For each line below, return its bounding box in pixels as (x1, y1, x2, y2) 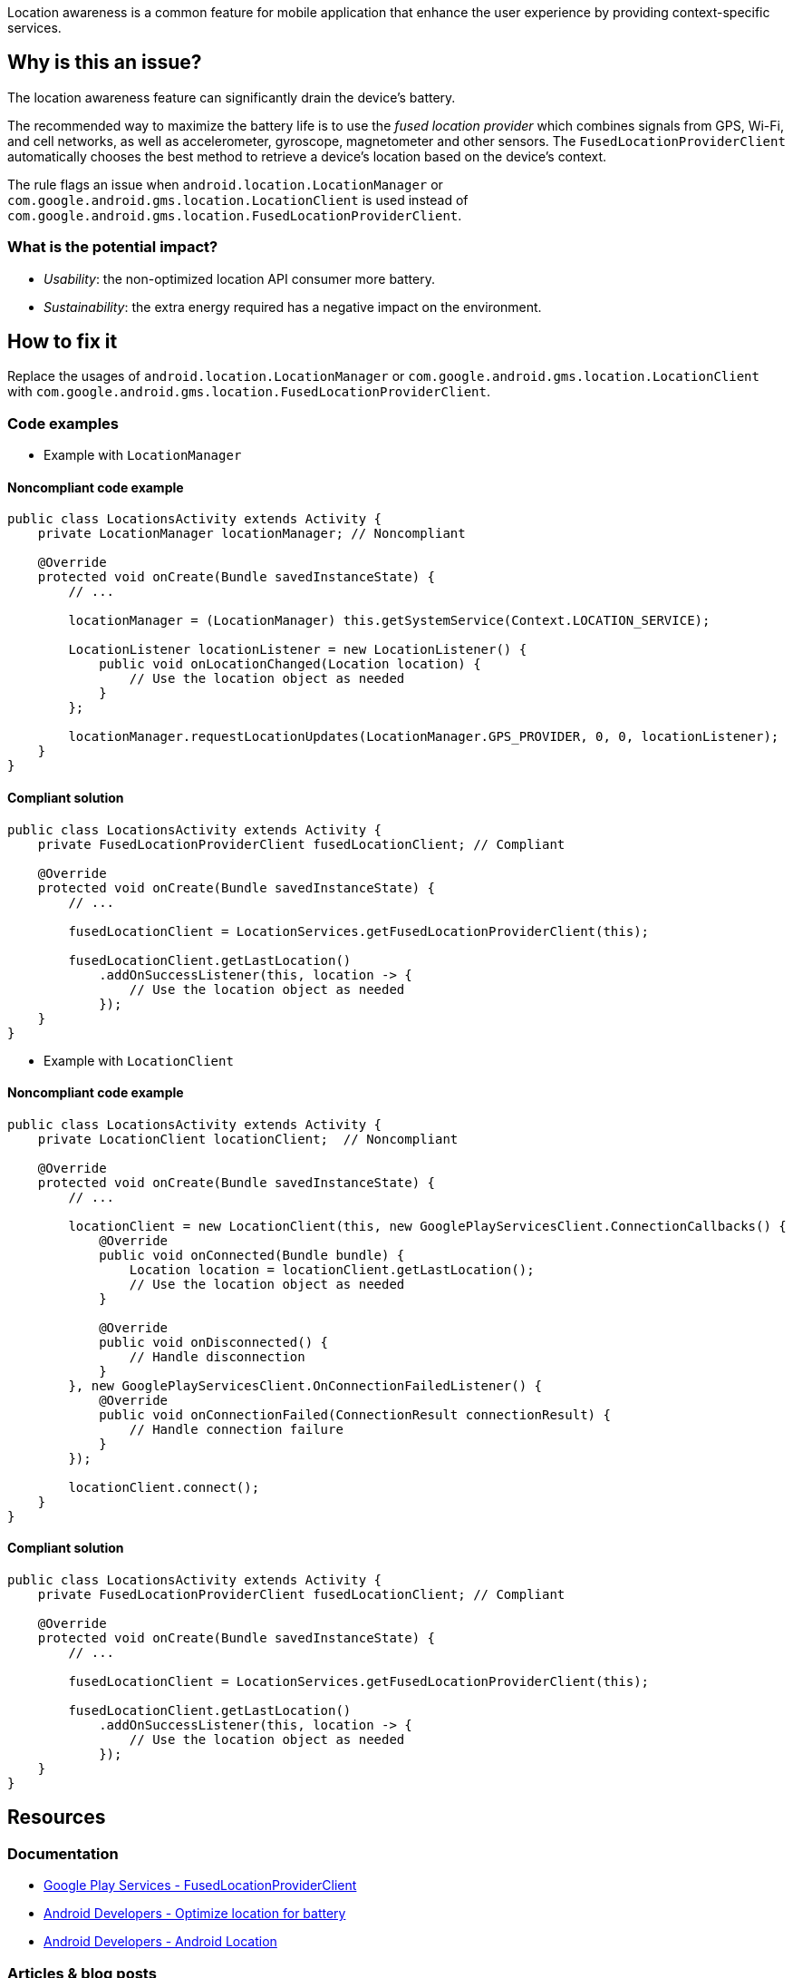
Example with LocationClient (44, 1052, 234, 1068)
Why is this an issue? (7, 51, 202, 74)
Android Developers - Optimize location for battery (44, 1905, 346, 1922)
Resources (7, 1806, 106, 1829)
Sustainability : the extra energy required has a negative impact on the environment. (44, 298, 542, 315)
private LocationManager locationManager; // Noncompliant (37, 526, 466, 541)
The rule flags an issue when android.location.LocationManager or (7, 176, 443, 192)
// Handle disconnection (129, 1349, 305, 1364)
